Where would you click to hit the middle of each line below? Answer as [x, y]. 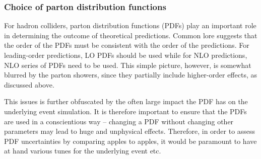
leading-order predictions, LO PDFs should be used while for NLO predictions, [126, 55]
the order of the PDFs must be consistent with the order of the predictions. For [127, 45]
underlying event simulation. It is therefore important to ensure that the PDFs [125, 111]
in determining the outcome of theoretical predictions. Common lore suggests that [131, 35]
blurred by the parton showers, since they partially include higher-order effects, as [130, 75]
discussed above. [29, 84]
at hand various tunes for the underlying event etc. [83, 151]
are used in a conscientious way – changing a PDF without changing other [119, 121]
